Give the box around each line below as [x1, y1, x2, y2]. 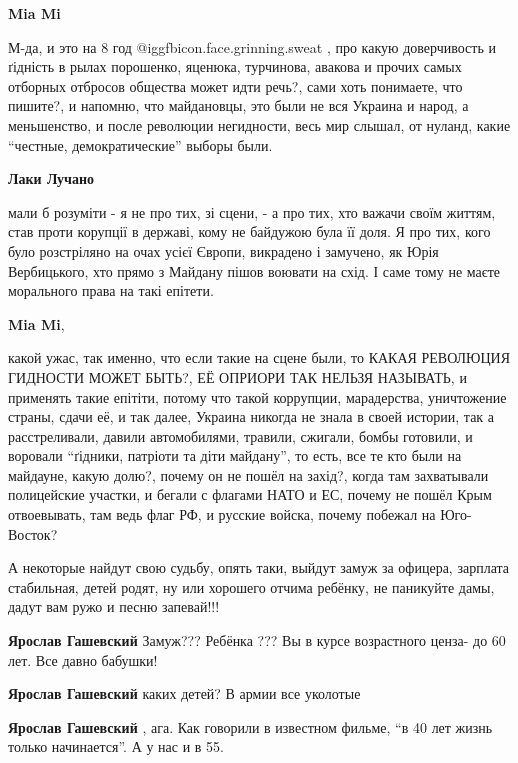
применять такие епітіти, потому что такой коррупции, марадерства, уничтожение [8, 386, 507, 407]
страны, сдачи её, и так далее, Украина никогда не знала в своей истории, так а [8, 406, 495, 427]
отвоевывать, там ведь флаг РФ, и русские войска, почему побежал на [8, 504, 436, 525]
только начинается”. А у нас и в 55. [8, 736, 224, 757]
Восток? [8, 523, 58, 544]
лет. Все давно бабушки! [8, 649, 158, 670]
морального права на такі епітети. [8, 280, 214, 301]
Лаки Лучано [8, 168, 94, 189]
